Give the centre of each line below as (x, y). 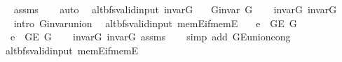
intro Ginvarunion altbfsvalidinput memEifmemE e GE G (155, 23)
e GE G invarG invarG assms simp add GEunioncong (150, 37)
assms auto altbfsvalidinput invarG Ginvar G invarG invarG (175, 9)
